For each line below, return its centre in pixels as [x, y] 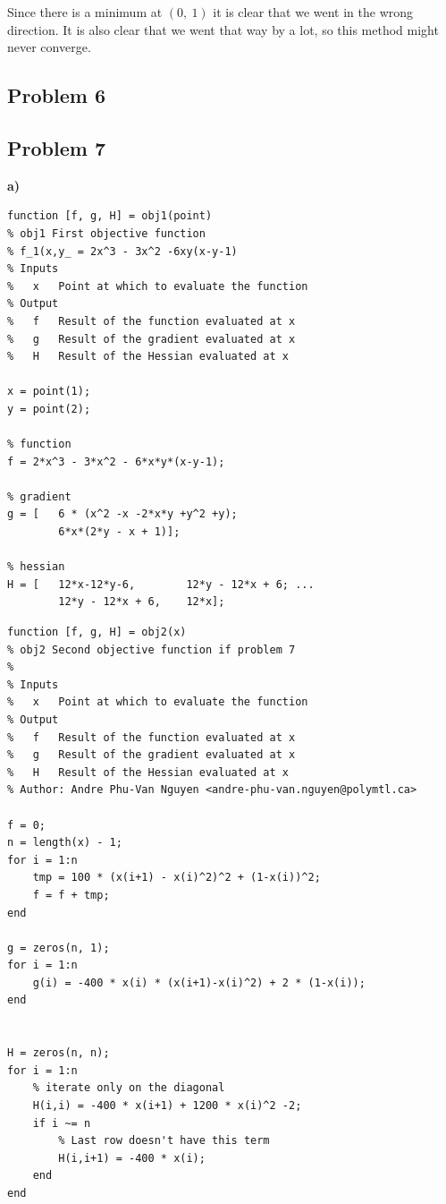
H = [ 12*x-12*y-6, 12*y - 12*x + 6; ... [161, 584]
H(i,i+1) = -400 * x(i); [132, 1158]
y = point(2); [49, 409]
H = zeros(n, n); [59, 1053]
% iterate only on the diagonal [129, 1088]
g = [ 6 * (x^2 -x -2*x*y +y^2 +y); [122, 514]
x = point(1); [49, 392]
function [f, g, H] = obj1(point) [110, 216]
